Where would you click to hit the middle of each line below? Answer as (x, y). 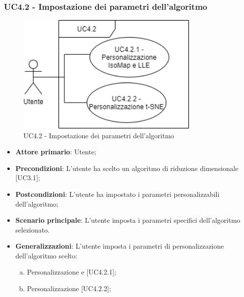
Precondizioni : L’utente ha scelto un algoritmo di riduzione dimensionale (127, 168)
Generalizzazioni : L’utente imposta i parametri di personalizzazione (120, 246)
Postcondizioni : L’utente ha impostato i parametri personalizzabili (117, 194)
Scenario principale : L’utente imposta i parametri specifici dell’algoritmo (128, 220)
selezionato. (32, 229)
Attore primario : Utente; (56, 152)
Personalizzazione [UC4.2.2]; (69, 288)
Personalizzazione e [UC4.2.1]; (72, 272)
